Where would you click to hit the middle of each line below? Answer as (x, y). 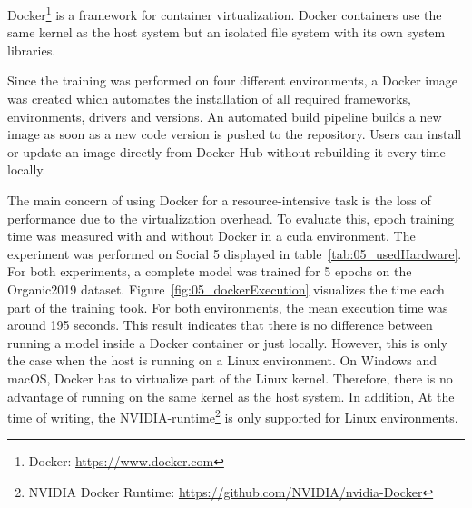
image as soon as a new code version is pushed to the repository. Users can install (235, 134)
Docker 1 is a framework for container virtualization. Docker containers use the (225, 13)
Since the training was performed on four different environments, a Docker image (233, 80)
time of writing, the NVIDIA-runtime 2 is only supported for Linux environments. (233, 416)
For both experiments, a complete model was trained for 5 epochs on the (210, 271)
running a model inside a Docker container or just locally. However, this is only (227, 342)
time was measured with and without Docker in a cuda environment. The (211, 236)
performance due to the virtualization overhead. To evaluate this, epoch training (231, 218)
